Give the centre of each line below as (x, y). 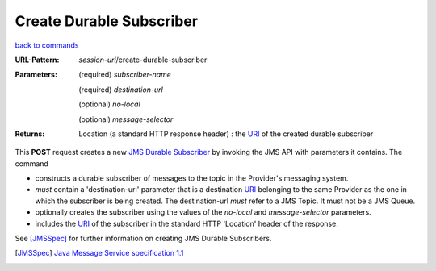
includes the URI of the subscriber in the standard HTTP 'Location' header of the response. (187, 223)
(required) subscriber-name (125, 75)
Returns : (30, 134)
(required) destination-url (121, 90)
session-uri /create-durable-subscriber (143, 60)
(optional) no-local (109, 104)
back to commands (47, 45)
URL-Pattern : (37, 60)
